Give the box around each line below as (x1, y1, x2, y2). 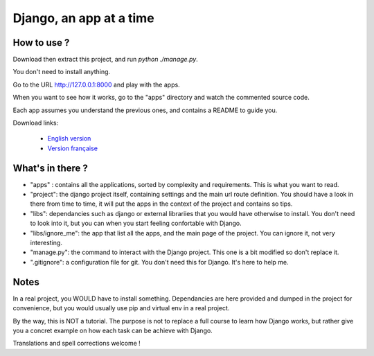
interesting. (30, 239, 62, 247)
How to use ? (12, 37, 70, 48)
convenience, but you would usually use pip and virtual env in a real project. (12, 304, 230, 312)
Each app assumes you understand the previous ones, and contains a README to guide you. (12, 106, 278, 114)
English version (47, 134, 91, 143)
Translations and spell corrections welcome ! (12, 339, 141, 348)
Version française (47, 144, 98, 152)
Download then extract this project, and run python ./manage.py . (12, 55, 199, 64)
